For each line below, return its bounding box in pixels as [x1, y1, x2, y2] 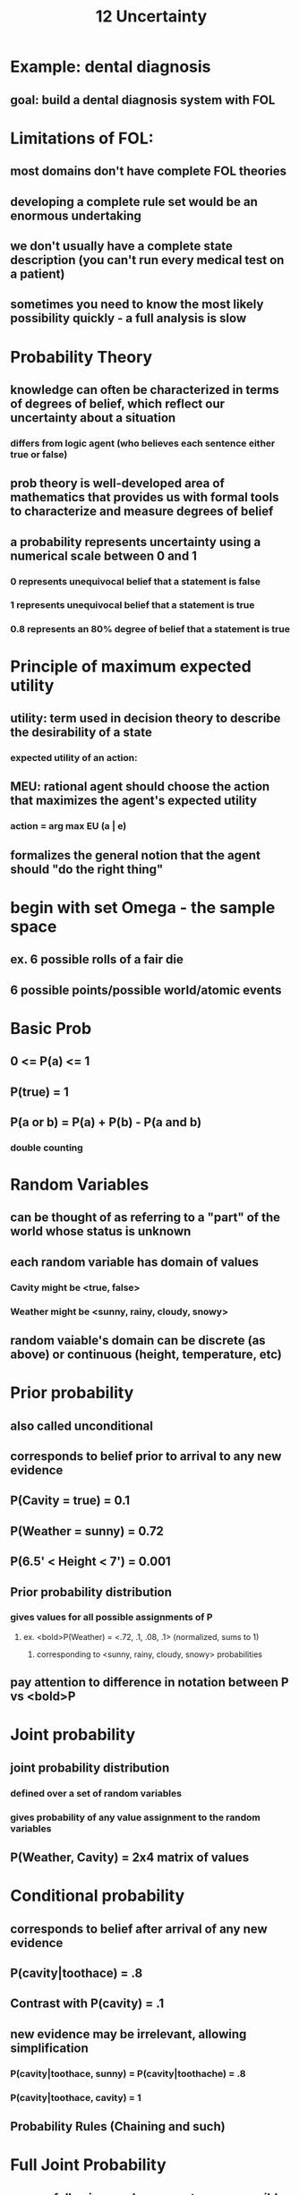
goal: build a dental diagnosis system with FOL [10, 92, 276, 107]
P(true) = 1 [10, 1084, 70, 1099]
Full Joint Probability [10, 2155, 167, 2175]
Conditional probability [10, 1886, 185, 1906]
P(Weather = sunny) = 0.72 [10, 1524, 165, 1539]
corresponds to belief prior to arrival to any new [10, 1448, 282, 1464]
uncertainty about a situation [10, 410, 176, 425]
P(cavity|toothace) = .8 [10, 1966, 143, 1981]
